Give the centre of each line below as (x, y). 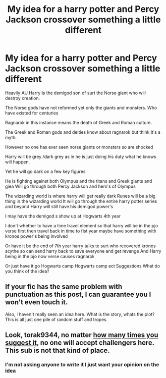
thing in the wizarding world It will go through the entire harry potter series (81, 201)
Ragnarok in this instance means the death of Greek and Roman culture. (79, 122)
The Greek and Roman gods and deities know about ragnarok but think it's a (83, 132)
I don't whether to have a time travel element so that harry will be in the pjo (82, 225)
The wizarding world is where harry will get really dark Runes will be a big (81, 196)
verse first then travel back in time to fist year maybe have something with (81, 231)
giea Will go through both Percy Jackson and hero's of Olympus (71, 186)
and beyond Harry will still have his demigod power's (59, 206)
